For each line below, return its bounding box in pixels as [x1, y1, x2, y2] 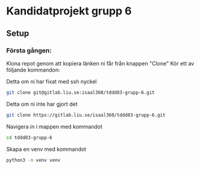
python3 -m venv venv [6, 157, 61, 163]
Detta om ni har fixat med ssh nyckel [6, 78, 97, 85]
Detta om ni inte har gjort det [6, 100, 78, 108]
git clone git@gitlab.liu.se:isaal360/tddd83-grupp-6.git [6, 89, 155, 96]
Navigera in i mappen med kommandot [6, 123, 102, 130]
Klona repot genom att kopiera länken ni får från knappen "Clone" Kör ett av [6, 60, 195, 67]
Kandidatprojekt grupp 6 [6, 4, 132, 18]
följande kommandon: [6, 66, 60, 73]
